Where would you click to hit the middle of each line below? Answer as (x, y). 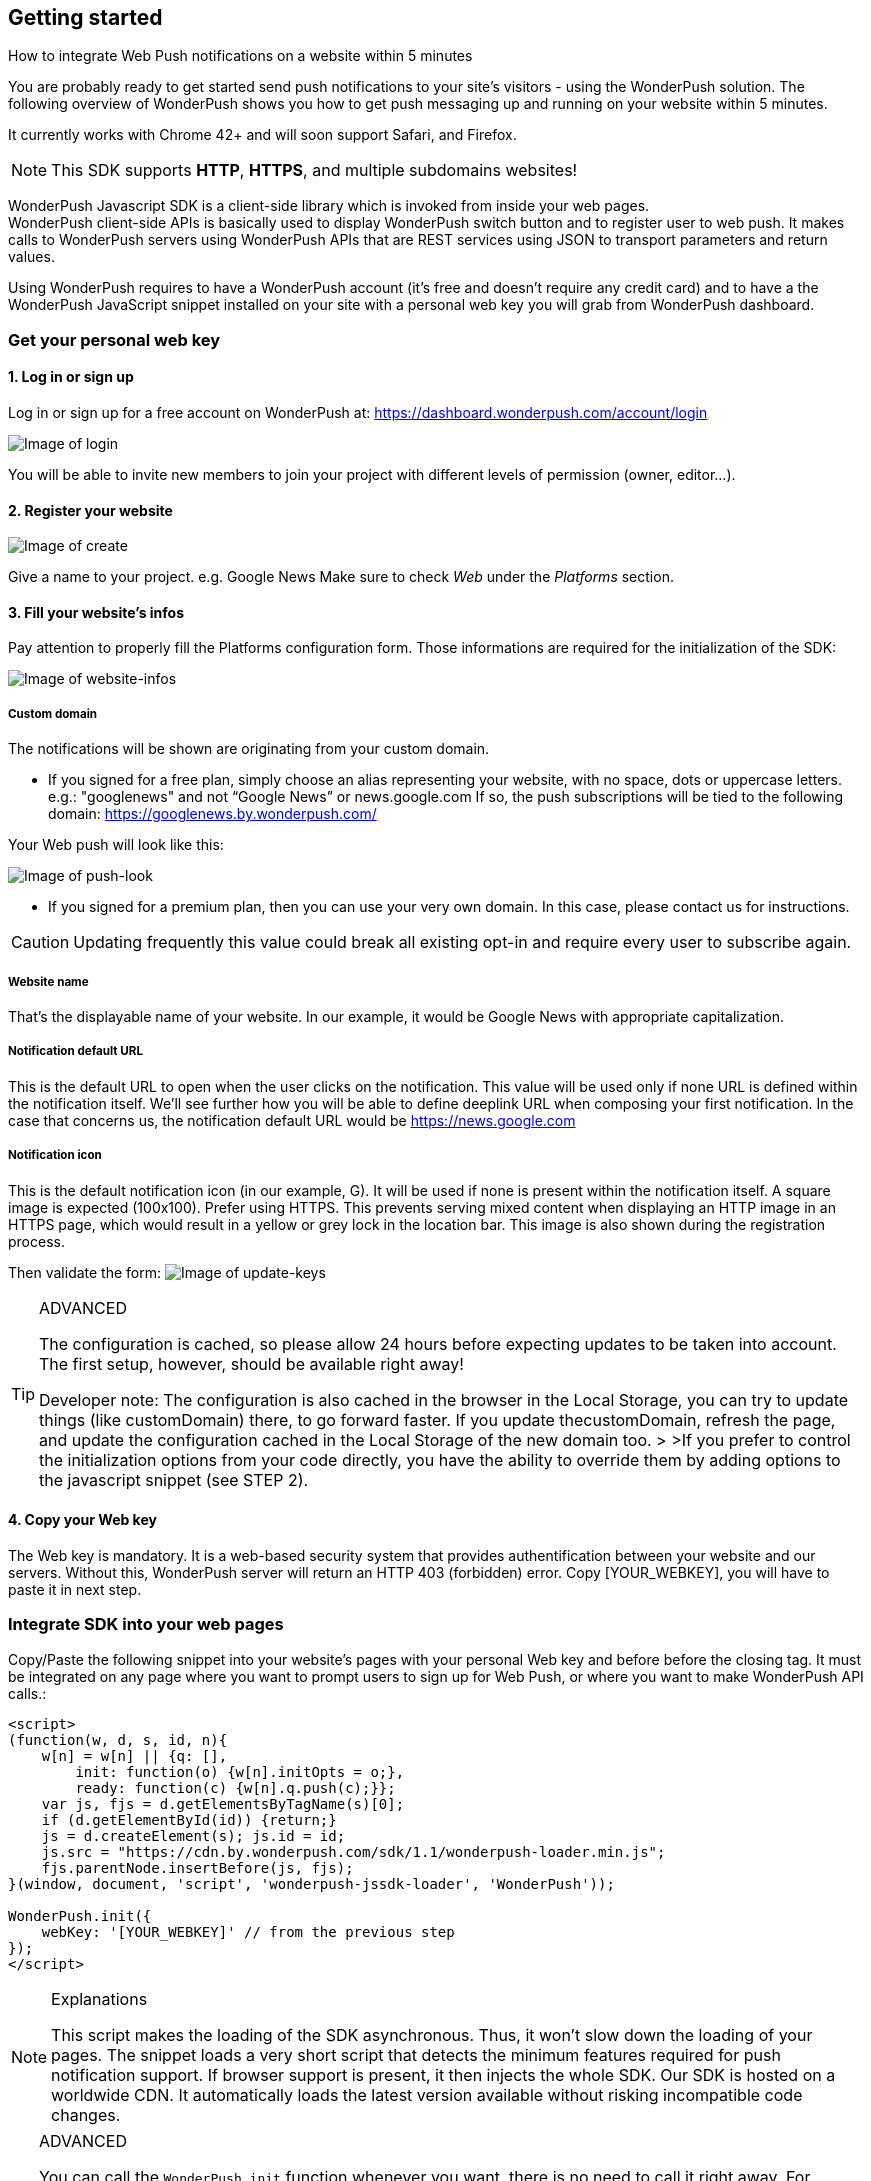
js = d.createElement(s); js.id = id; (193, 1835)
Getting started (85, 17)
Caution (40, 942)
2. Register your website (90, 510)
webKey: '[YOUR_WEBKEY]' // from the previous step (248, 1931)
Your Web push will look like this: (116, 845)
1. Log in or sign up (71, 377)
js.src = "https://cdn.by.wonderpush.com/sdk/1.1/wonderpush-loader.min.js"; (353, 1851)
